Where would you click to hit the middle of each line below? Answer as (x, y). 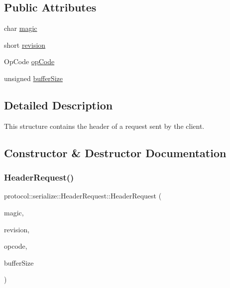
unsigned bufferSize (33, 78)
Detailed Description (58, 105)
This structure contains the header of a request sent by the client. (104, 126)
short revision (25, 45)
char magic (21, 28)
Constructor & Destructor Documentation (115, 152)
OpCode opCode (29, 61)
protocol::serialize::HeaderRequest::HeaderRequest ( (83, 196)
